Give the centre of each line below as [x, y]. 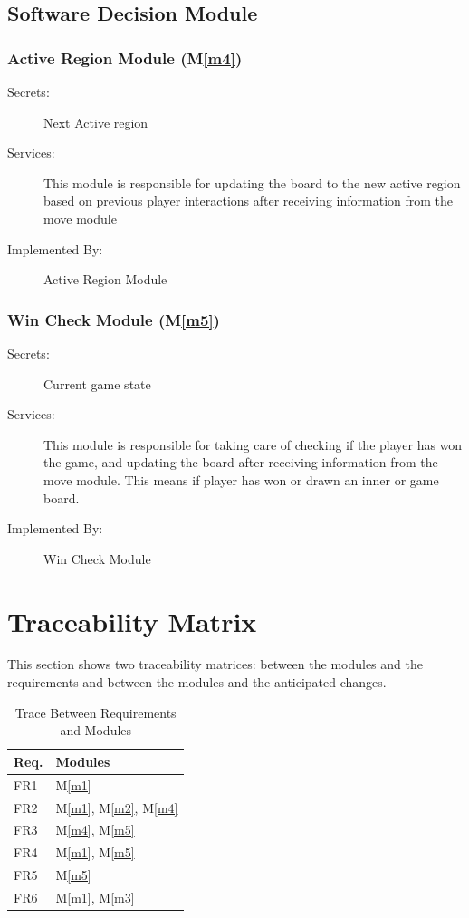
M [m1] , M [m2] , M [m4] [117, 807]
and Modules [96, 730]
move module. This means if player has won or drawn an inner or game [241, 479]
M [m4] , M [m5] [95, 830]
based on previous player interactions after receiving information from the [249, 201]
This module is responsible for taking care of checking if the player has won [253, 444]
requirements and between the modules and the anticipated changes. [197, 682]
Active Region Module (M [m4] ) [125, 57]
